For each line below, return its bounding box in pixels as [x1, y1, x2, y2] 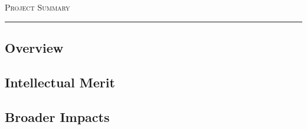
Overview [5, 38, 64, 56]
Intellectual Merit [5, 73, 115, 91]
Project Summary [5, 1, 70, 13]
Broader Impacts [5, 107, 110, 125]
